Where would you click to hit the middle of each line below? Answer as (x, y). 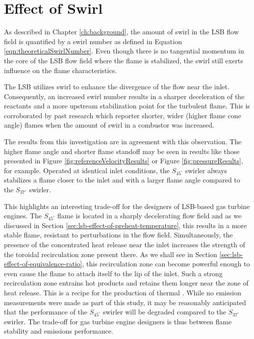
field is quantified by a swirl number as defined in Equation (93, 41)
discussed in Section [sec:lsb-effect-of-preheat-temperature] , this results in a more (126, 225)
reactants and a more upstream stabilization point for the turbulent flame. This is (127, 106)
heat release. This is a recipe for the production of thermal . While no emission (123, 292)
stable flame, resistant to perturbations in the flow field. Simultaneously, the (118, 235)
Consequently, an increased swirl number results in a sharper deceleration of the (124, 96)
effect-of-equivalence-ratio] (43, 264)
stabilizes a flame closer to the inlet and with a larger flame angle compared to (122, 180)
